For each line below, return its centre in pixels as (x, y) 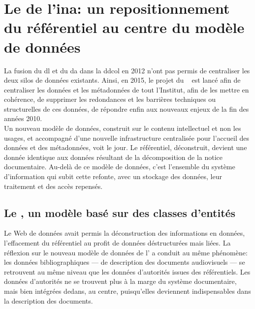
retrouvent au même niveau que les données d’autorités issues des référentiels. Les (127, 271)
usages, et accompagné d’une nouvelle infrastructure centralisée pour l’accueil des (127, 138)
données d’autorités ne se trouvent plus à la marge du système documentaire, (120, 281)
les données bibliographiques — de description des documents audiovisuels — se (125, 262)
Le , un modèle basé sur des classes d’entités (120, 212)
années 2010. (23, 118)
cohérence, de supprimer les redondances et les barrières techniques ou (110, 99)
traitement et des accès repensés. (53, 186)
